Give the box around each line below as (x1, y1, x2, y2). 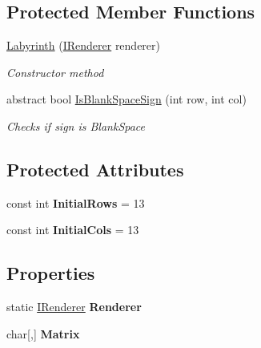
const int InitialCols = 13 (6, 221, 139, 238)
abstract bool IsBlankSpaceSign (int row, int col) (6, 91, 247, 107)
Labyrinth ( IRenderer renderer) (6, 37, 161, 54)
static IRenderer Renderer (6, 298, 142, 315)
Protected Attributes (6, 156, 184, 181)
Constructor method (6, 63, 104, 80)
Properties (6, 261, 95, 285)
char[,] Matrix (6, 325, 80, 342)
